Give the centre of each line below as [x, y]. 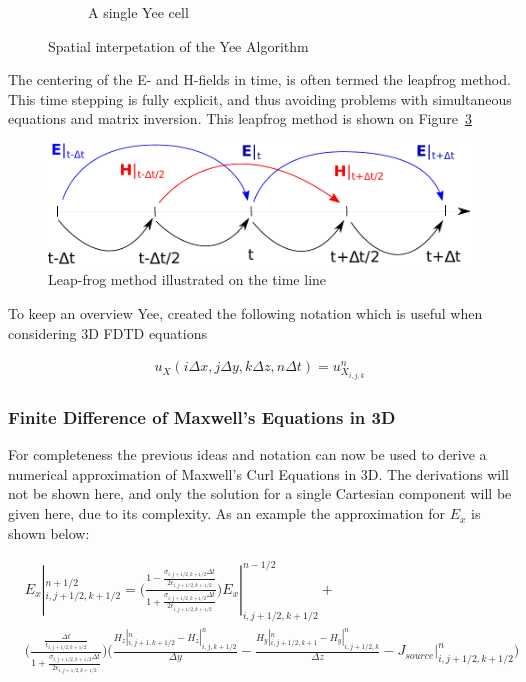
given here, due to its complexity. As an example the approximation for [226, 513]
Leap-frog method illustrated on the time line [187, 279]
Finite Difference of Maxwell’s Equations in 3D [202, 416]
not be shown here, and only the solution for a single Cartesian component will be [260, 493]
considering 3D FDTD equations [107, 332]
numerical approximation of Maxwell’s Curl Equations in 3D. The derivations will [258, 473]
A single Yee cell [138, 12]
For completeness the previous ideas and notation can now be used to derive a [247, 454]
